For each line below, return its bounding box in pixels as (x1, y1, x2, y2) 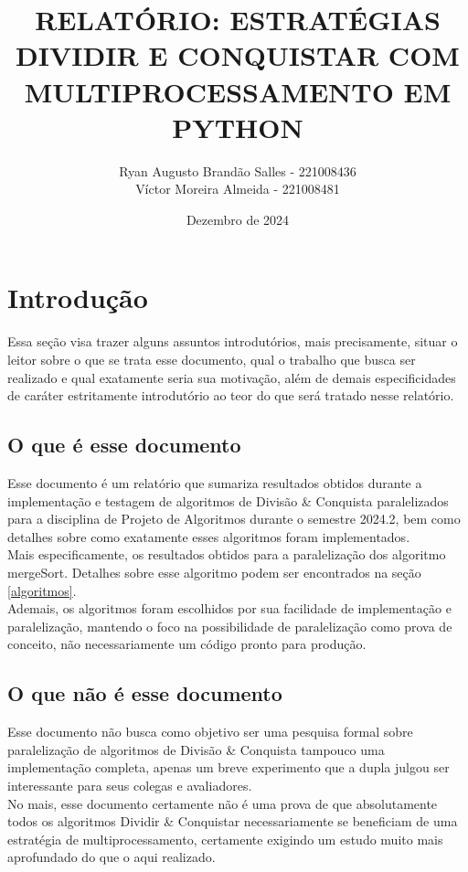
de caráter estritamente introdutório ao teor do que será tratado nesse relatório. (7, 386, 454, 405)
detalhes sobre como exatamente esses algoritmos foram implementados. (7, 526, 410, 546)
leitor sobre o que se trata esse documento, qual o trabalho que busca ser (7, 350, 416, 368)
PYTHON (172, 108, 303, 145)
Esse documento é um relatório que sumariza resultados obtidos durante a (7, 473, 422, 492)
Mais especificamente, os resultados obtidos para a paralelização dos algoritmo (7, 545, 446, 564)
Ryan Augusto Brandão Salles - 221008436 (119, 161, 356, 180)
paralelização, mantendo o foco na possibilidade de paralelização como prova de (7, 616, 452, 635)
